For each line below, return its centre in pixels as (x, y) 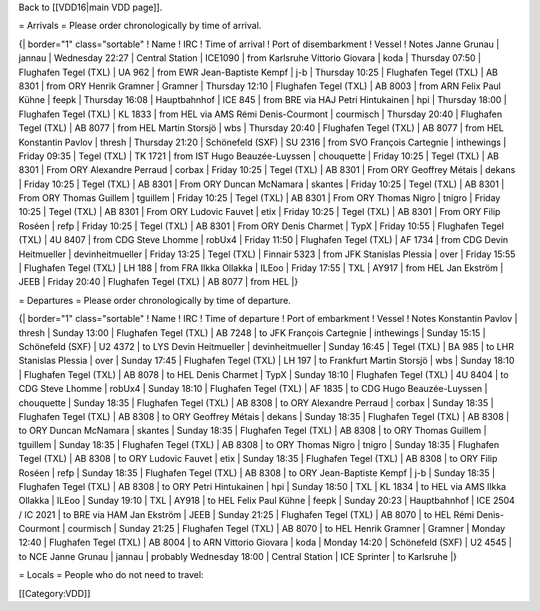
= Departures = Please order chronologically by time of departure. (155, 300)
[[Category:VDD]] (54, 593)
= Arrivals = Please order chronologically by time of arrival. (140, 26)
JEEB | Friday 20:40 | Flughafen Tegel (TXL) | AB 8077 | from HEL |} (158, 282)
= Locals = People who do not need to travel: (111, 575)
